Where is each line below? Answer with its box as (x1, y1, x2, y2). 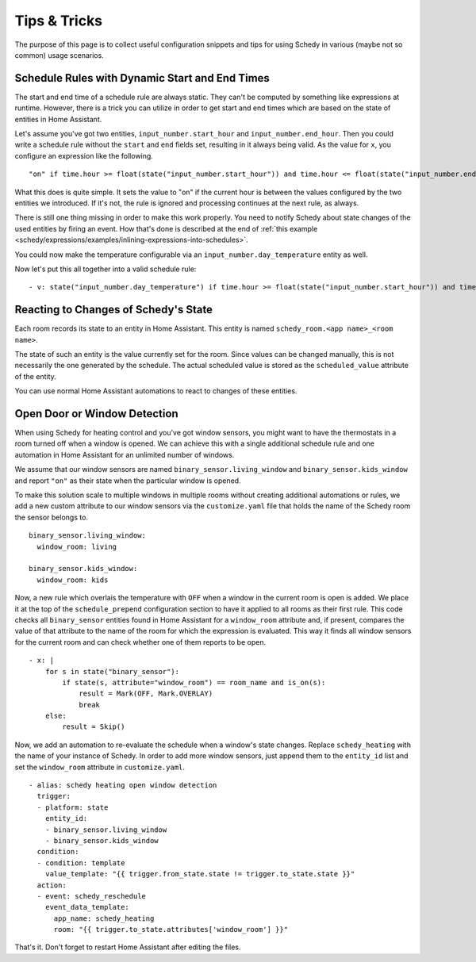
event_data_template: (44, 903, 130, 912)
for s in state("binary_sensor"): (44, 667, 180, 676)
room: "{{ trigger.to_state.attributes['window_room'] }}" (53, 925, 289, 934)
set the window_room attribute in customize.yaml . (14, 762, 186, 772)
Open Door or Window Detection (14, 407, 178, 420)
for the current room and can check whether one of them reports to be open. (14, 637, 266, 646)
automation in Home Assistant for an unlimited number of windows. (14, 450, 235, 459)
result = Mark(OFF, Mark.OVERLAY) (79, 689, 213, 698)
